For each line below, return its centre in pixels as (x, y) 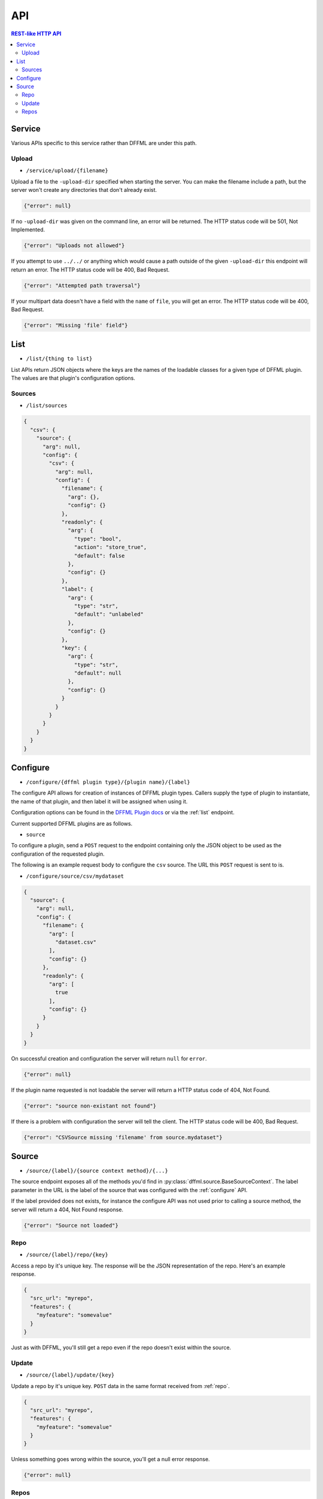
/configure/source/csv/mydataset (75, 876)
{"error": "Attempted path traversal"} (82, 285)
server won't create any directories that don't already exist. (84, 189)
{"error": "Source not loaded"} (71, 1225)
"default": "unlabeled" (109, 614)
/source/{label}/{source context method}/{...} (97, 1171)
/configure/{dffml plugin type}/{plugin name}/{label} (108, 782)
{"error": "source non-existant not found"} (90, 1106)
